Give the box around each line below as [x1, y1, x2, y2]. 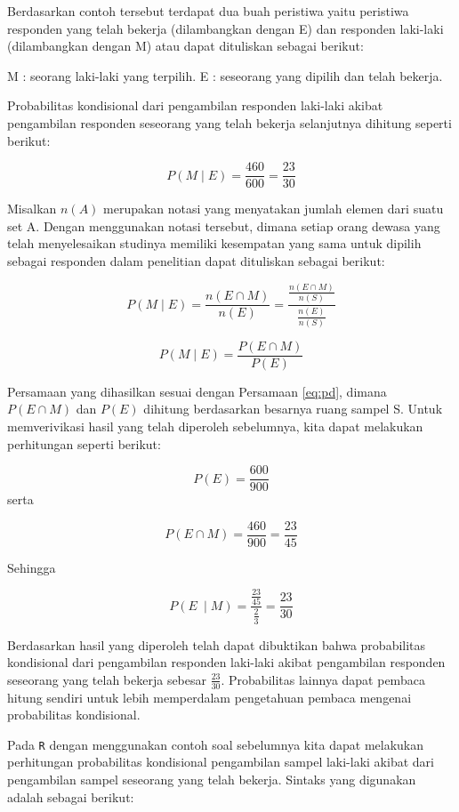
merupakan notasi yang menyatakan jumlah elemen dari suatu [103, 199, 444, 218]
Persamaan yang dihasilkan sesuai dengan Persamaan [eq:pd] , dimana [7, 382, 387, 400]
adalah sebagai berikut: [7, 787, 134, 806]
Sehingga [7, 558, 56, 576]
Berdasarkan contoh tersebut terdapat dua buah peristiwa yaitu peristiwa [7, 2, 409, 20]
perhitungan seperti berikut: [7, 434, 161, 453]
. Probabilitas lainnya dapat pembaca [221, 670, 425, 688]
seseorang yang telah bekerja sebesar [7, 670, 207, 688]
